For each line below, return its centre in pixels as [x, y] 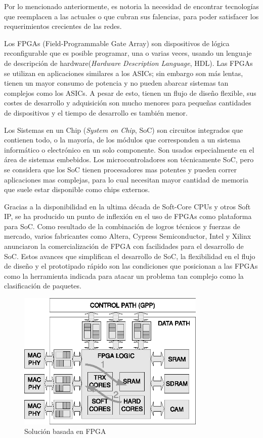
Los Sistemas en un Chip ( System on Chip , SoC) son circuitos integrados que [124, 130]
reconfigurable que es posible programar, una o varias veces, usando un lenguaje [128, 53]
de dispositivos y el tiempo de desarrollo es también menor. [96, 112]
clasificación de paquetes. [43, 286]
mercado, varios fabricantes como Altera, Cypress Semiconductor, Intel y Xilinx [128, 236]
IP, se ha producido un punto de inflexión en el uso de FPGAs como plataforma [128, 216]
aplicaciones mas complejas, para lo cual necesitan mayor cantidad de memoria [126, 179]
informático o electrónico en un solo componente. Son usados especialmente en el [129, 149]
